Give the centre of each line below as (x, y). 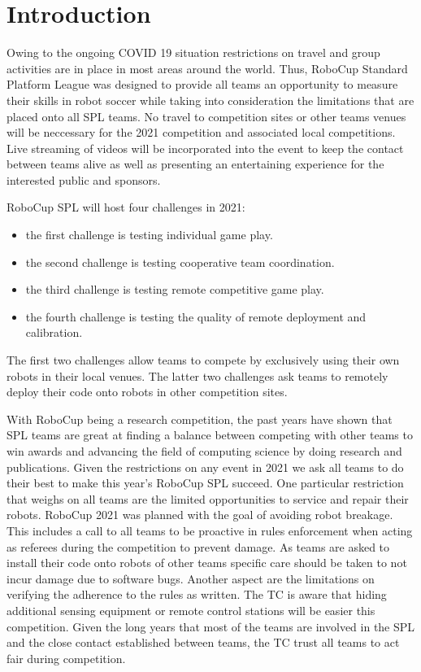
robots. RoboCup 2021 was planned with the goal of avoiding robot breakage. (200, 515)
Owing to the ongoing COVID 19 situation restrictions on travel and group (193, 52)
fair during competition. (66, 658)
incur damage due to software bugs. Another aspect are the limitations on (191, 578)
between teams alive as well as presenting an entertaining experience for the (195, 164)
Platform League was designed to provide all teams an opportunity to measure (202, 84)
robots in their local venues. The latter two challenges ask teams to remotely (197, 375)
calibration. (54, 332)
